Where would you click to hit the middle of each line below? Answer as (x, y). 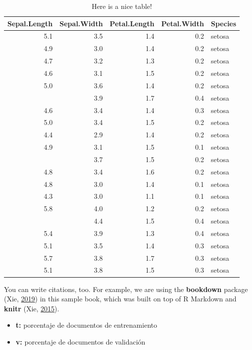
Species (224, 23)
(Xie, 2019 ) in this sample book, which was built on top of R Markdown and (120, 299)
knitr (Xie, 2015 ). (32, 308)
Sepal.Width (81, 23)
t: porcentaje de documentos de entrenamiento (86, 325)
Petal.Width (183, 23)
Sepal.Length (30, 23)
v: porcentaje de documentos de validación (80, 341)
